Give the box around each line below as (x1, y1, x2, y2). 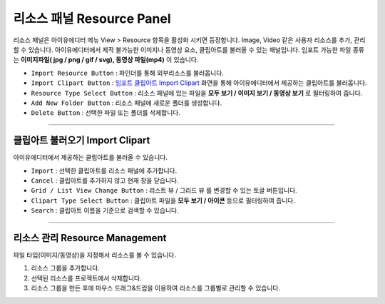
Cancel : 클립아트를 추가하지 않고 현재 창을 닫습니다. (31, 176, 179, 185)
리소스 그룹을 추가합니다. (31, 264, 100, 273)
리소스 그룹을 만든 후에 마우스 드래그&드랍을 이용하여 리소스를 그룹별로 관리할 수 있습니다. (31, 284, 281, 293)
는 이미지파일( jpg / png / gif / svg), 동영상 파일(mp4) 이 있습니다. (13, 56, 199, 64)
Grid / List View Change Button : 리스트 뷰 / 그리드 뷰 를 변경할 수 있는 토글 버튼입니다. (31, 186, 297, 195)
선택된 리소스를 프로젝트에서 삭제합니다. (31, 273, 142, 282)
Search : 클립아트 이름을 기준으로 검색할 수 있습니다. (31, 206, 179, 215)
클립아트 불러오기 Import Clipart (13, 134, 150, 146)
